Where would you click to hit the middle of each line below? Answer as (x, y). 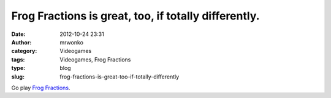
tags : (18, 59)
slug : (18, 77)
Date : (18, 34)
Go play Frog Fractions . (41, 88)
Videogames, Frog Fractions (95, 59)
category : (24, 51)
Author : (21, 42)
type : (18, 68)
